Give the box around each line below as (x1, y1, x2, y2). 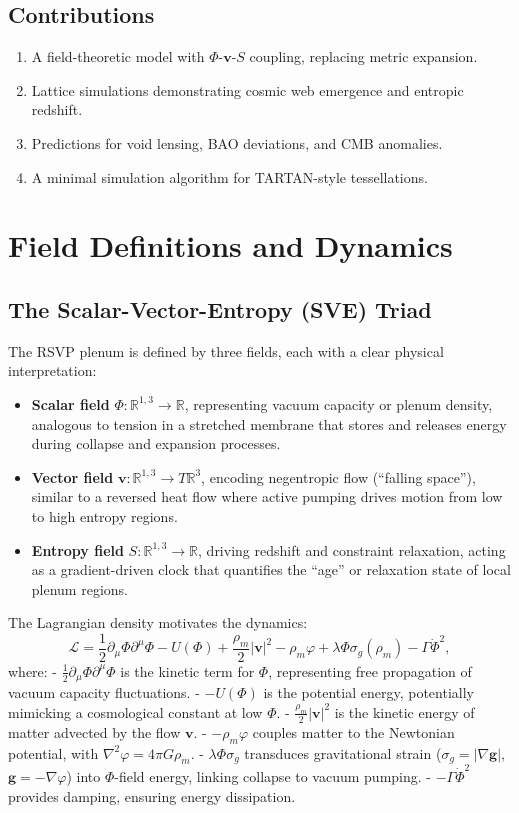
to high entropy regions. (31, 505, 178, 526)
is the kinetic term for (120, 660, 255, 681)
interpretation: (8, 360, 97, 381)
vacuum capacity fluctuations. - (8, 682, 200, 703)
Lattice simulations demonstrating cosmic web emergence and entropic (31, 79, 464, 100)
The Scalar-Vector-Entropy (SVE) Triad (8, 293, 432, 324)
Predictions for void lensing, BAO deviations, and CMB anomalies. (31, 132, 443, 153)
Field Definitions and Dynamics (8, 225, 453, 266)
